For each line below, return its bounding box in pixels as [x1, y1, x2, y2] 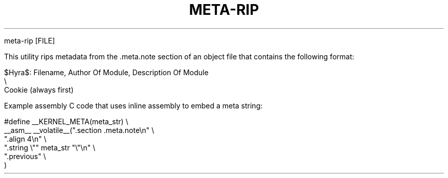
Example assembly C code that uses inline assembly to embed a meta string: [4, 101, 263, 110]
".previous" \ [4, 151, 46, 161]
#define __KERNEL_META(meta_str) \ [4, 117, 128, 126]
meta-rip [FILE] [4, 36, 55, 45]
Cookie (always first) [4, 85, 74, 94]
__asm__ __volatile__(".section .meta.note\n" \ [4, 125, 154, 135]
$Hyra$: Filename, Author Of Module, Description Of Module [4, 68, 209, 77]
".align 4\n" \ [4, 134, 47, 143]
